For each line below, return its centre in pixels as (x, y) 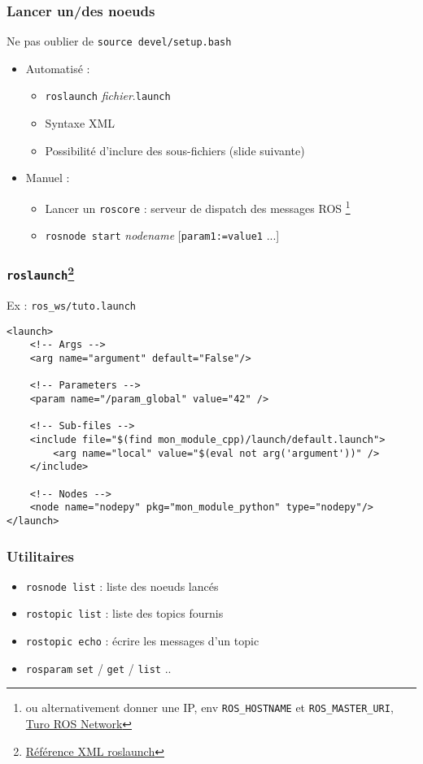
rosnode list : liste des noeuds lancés (122, 586)
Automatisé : (58, 68)
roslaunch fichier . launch (108, 95)
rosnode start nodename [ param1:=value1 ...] (162, 235)
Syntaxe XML (80, 123)
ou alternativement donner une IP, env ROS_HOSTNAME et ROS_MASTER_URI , (209, 708)
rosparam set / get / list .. (98, 668)
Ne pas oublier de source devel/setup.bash (119, 41)
